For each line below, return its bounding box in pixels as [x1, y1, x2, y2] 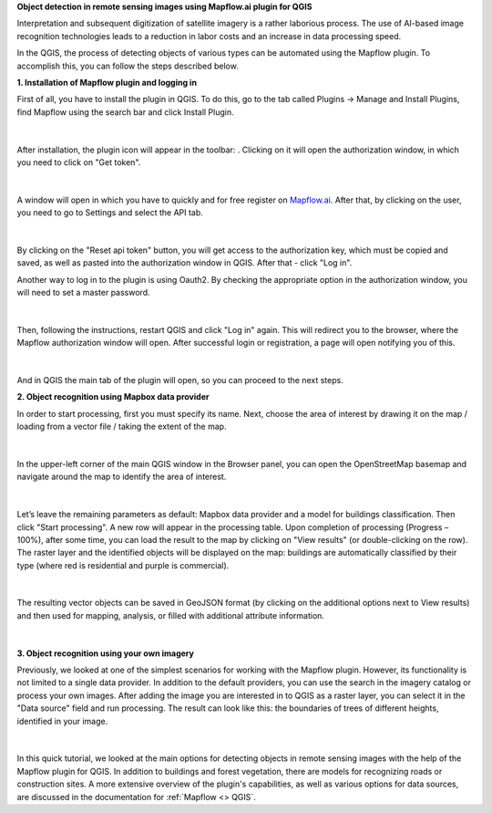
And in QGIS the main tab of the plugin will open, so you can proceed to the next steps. [16, 374, 343, 385]
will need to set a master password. [16, 287, 150, 298]
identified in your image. [16, 715, 108, 726]
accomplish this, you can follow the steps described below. [16, 60, 239, 71]
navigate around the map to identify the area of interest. [16, 471, 227, 483]
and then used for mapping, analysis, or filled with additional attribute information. [16, 610, 325, 620]
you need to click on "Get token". [16, 156, 141, 168]
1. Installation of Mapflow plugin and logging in [16, 77, 198, 88]
